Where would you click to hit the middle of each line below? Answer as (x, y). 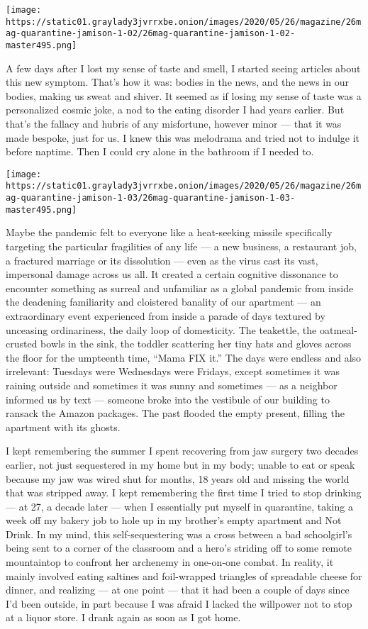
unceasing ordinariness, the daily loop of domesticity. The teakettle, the (161, 329)
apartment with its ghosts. (63, 427)
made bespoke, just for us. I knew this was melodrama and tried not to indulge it (183, 137)
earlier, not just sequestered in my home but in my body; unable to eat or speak (180, 464)
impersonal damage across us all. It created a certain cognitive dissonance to (172, 274)
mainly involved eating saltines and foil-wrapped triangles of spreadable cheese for (184, 575)
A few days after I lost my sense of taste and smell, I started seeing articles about (183, 68)
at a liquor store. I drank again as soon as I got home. (123, 617)
